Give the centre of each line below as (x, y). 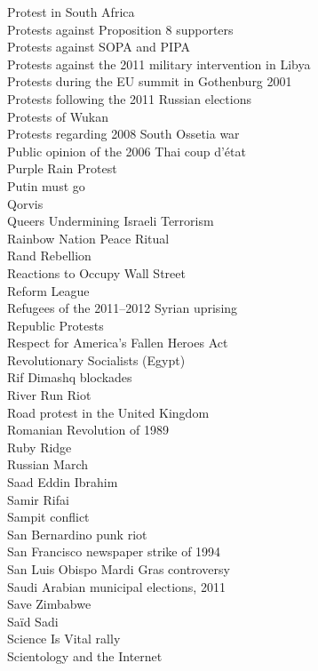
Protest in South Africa (71, 12)
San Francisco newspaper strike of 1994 (114, 551)
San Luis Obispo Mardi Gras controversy (119, 569)
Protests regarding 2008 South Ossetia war (123, 134)
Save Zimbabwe (49, 604)
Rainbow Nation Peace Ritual (88, 238)
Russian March (48, 464)
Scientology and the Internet (85, 655)
